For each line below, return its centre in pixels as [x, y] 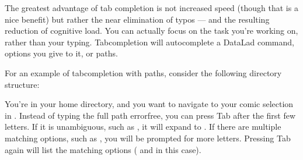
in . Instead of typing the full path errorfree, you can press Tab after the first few [150, 115]
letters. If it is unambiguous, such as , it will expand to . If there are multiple [143, 127]
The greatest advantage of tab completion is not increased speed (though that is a [151, 8]
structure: [22, 84]
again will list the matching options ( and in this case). [103, 149]
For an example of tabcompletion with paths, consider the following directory [143, 72]
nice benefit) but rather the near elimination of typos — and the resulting [137, 19]
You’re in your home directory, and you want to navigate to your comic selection [149, 104]
